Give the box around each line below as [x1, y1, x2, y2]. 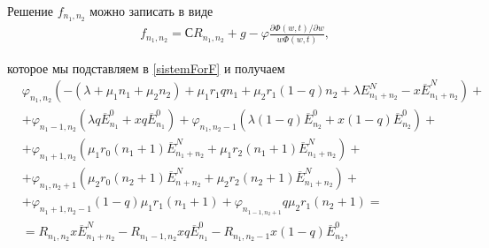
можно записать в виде [89, 2, 213, 19]
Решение [7, 2, 54, 19]
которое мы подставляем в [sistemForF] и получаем [7, 58, 285, 77]
